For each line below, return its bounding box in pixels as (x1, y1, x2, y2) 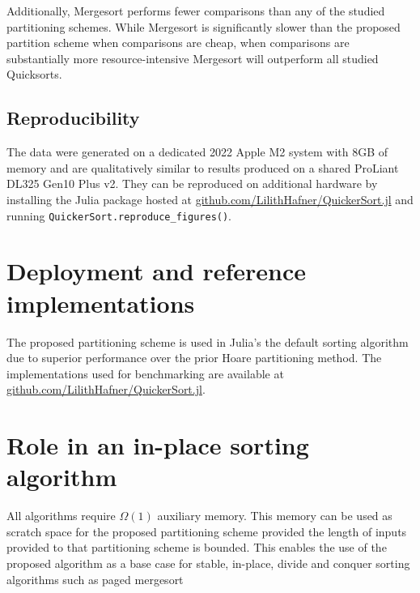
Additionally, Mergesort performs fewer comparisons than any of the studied (6, 2, 385, 19)
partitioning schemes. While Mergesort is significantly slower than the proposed (6, 18, 401, 35)
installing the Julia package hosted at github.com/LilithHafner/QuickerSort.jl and (6, 190, 414, 207)
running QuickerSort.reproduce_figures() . (6, 207, 232, 224)
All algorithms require (6, 507, 116, 524)
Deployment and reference (6, 254, 307, 288)
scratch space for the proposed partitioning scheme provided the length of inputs (6, 523, 407, 540)
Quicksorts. (6, 66, 62, 83)
